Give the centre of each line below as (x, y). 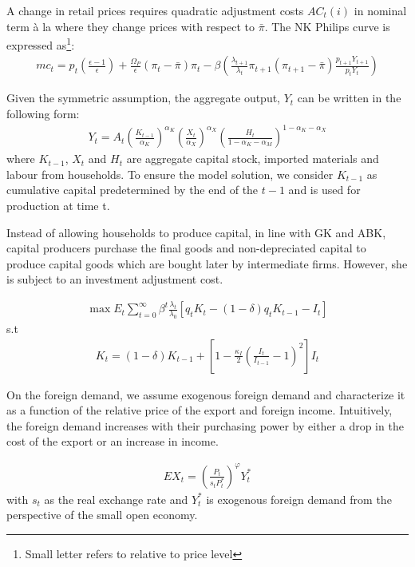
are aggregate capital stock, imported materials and (253, 159)
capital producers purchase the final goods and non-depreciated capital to (186, 248)
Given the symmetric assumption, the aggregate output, (144, 98)
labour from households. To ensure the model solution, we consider (170, 174)
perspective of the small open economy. (102, 515)
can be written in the (349, 98)
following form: (43, 114)
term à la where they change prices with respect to (130, 26)
